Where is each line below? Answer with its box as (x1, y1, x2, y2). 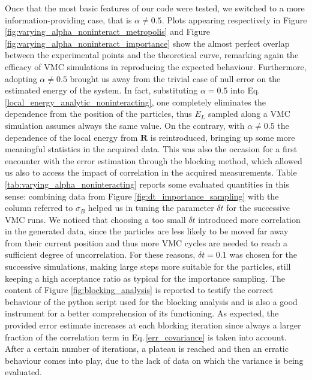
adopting (5, 72, 37, 85)
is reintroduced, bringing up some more (150, 131, 295, 143)
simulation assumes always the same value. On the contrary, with (5, 119, 245, 131)
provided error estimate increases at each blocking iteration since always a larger (5, 319, 301, 331)
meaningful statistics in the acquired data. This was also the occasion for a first (5, 143, 298, 155)
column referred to (5, 201, 73, 214)
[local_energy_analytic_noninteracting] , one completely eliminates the (5, 95, 266, 108)
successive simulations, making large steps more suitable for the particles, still (5, 260, 291, 273)
